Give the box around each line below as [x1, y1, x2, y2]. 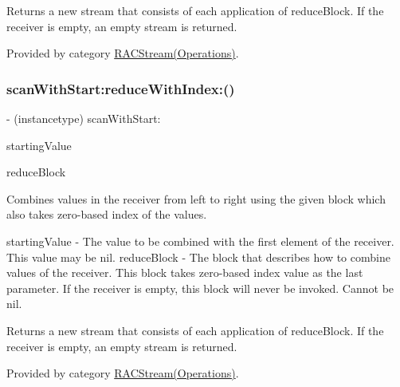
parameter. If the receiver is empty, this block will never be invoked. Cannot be [6, 279, 394, 296]
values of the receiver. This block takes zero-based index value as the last [6, 264, 363, 281]
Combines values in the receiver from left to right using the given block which [6, 190, 386, 207]
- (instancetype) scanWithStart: [6, 110, 161, 126]
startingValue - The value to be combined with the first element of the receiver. [6, 232, 394, 249]
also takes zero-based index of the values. [6, 206, 207, 223]
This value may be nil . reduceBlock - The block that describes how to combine [6, 248, 390, 265]
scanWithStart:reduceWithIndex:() [6, 78, 235, 98]
